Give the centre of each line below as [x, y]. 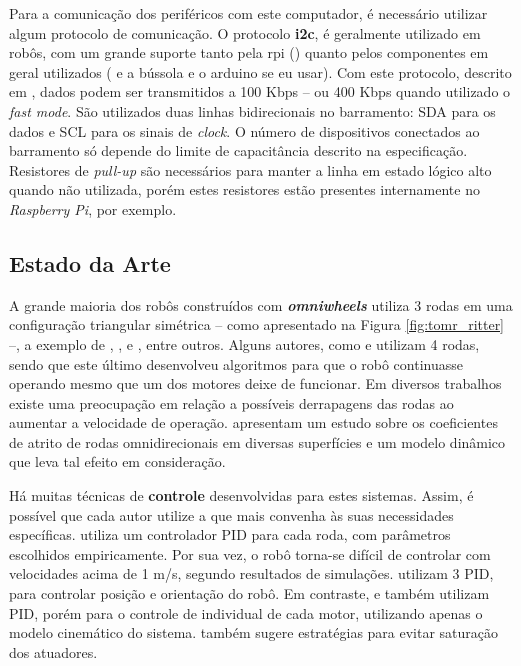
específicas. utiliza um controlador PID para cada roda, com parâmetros [230, 534]
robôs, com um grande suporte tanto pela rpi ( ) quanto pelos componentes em [249, 52]
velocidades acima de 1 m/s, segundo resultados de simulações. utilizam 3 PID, [251, 573]
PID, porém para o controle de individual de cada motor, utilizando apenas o [246, 612]
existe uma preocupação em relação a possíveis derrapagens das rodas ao [231, 402]
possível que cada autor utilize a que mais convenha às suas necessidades [231, 514]
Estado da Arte [90, 262]
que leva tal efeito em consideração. [117, 461]
